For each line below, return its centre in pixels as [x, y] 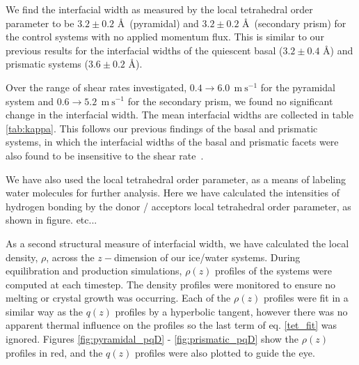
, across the [70, 257]
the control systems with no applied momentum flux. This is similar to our [165, 37]
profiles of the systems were [273, 271]
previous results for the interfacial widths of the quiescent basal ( [144, 50]
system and [30, 101]
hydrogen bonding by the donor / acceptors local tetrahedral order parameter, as [178, 206]
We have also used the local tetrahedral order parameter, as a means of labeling [176, 179]
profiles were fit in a [306, 298]
